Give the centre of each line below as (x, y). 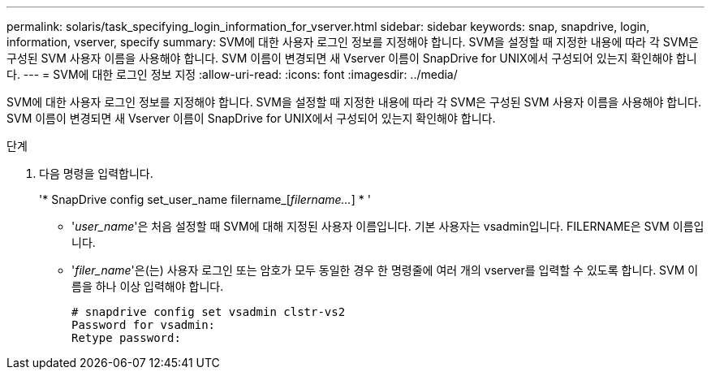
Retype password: (126, 338)
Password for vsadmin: (144, 325)
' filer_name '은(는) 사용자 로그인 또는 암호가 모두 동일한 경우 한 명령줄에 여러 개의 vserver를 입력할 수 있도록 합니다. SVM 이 (385, 270)
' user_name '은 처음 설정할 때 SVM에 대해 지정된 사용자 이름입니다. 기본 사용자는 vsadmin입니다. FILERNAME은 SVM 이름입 (388, 226)
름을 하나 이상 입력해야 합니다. (148, 286)
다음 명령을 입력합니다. (96, 173)
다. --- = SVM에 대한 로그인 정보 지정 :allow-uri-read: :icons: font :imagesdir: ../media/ (232, 74)
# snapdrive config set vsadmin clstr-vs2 (209, 312)
